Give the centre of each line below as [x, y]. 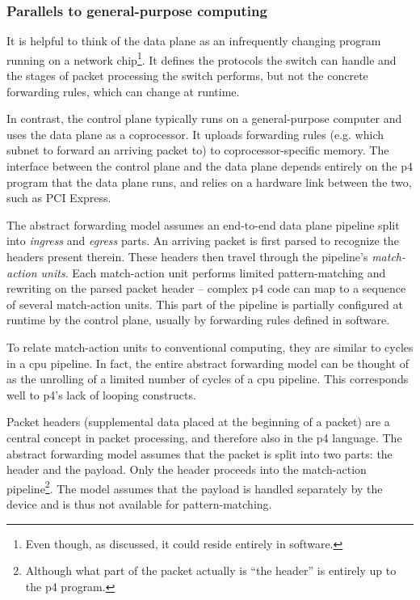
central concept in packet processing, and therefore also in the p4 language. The [204, 437]
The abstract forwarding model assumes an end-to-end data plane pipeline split [203, 224]
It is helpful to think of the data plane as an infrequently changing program [194, 41]
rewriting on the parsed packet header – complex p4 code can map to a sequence [206, 288]
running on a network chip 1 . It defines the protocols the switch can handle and [202, 58]
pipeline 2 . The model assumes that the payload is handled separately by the [195, 487]
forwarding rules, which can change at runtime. [123, 91]
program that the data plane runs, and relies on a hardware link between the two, [209, 182]
